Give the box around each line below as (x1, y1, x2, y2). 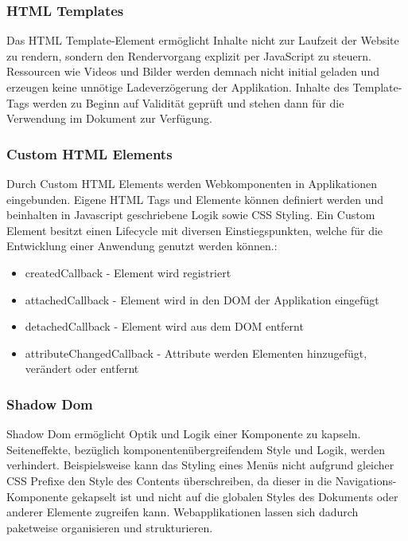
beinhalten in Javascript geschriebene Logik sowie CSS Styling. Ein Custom (6, 206, 375, 223)
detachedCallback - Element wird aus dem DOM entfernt (25, 318, 304, 335)
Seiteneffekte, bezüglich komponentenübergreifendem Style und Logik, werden (6, 441, 385, 457)
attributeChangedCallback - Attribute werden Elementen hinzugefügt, (25, 344, 367, 361)
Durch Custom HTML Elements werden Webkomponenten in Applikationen (6, 175, 377, 191)
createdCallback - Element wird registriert (25, 264, 231, 280)
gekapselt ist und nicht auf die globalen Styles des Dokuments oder (72, 488, 398, 504)
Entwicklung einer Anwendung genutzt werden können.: (6, 237, 278, 254)
